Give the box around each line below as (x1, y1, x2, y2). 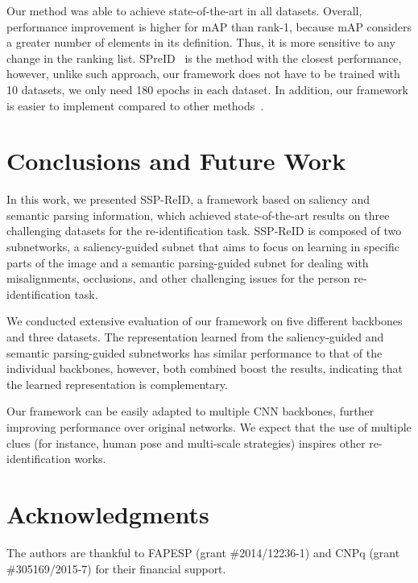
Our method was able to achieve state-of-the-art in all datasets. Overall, (6, 2, 362, 19)
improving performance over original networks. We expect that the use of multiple (6, 419, 412, 435)
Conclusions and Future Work (6, 144, 346, 177)
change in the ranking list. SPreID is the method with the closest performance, (6, 49, 402, 66)
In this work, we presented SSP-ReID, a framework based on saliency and (6, 191, 370, 208)
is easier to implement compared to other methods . (6, 97, 264, 114)
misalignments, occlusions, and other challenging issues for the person (6, 270, 350, 287)
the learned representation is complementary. (6, 375, 228, 392)
